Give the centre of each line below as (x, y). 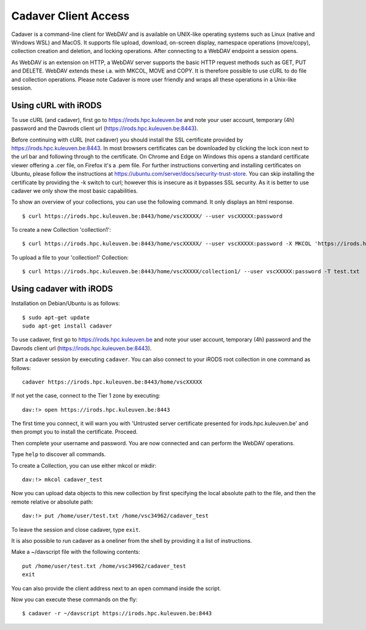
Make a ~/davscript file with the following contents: (76, 552)
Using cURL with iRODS (56, 105)
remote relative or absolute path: (52, 502)
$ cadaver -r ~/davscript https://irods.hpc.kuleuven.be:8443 (117, 614)
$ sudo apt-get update (56, 317)
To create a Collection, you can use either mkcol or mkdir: (84, 465)
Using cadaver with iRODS (62, 289)
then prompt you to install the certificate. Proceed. (74, 432)
